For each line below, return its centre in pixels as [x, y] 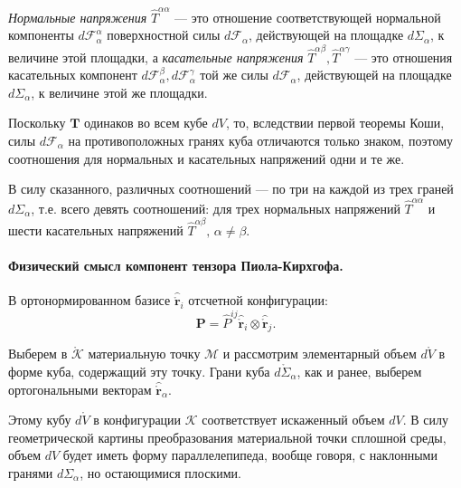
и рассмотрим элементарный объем [320, 354]
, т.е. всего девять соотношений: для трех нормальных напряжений [216, 208]
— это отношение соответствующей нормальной [308, 17]
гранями [31, 472]
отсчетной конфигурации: [258, 300]
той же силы [234, 75]
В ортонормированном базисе [89, 300]
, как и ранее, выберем [359, 371]
